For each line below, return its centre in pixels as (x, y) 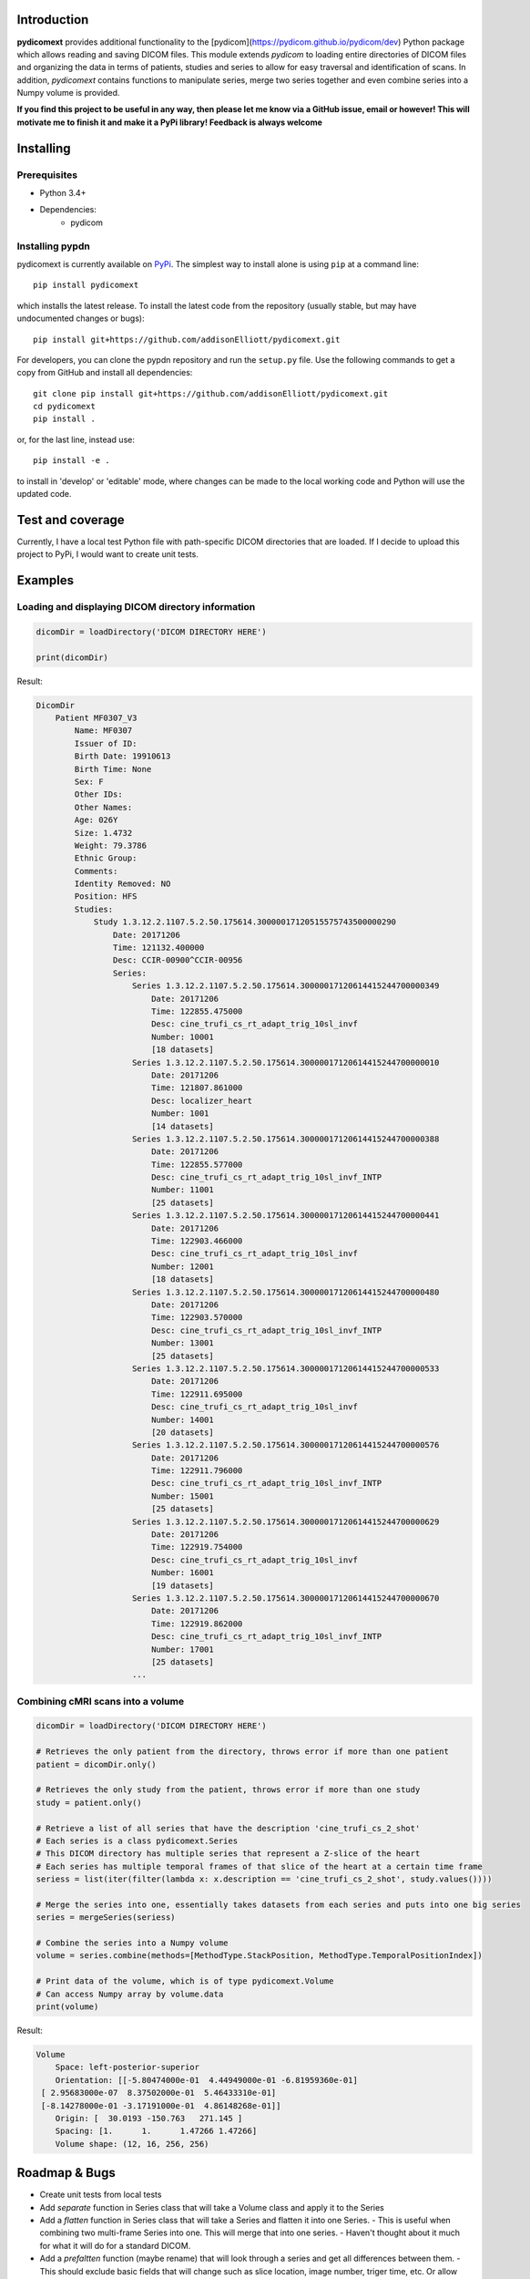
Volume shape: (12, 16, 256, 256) (132, 2144)
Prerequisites (47, 175)
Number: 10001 (182, 1036)
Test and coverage (71, 520)
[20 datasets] (182, 1432)
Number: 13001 (182, 1343)
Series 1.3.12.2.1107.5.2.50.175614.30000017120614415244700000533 (286, 1368)
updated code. (44, 494)
